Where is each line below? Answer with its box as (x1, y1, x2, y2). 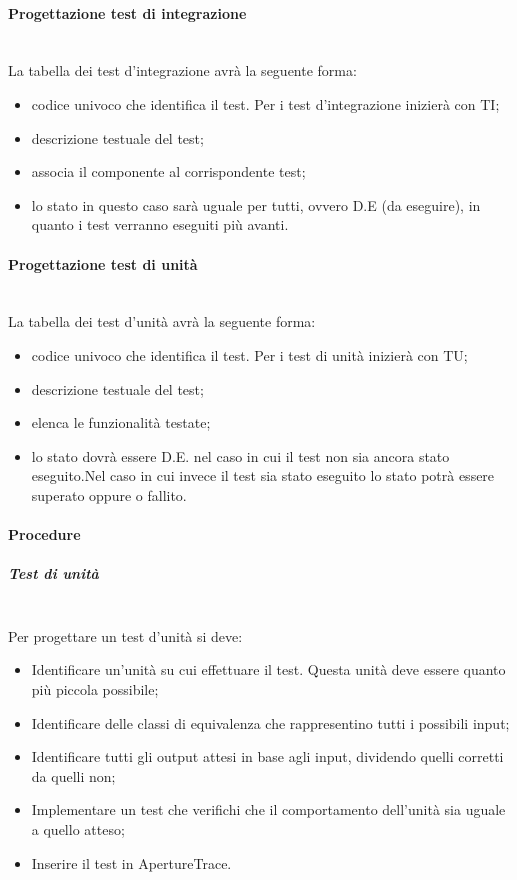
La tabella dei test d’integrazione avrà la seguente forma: (8, 60, 357, 81)
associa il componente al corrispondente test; (31, 161, 306, 182)
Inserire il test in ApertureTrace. (31, 852, 232, 873)
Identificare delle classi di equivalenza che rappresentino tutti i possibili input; (31, 712, 510, 733)
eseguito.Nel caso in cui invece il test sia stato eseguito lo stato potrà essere (31, 465, 495, 486)
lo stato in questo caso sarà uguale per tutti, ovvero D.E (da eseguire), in (31, 194, 481, 215)
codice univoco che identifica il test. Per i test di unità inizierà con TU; (31, 344, 468, 365)
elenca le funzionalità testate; (31, 412, 211, 433)
